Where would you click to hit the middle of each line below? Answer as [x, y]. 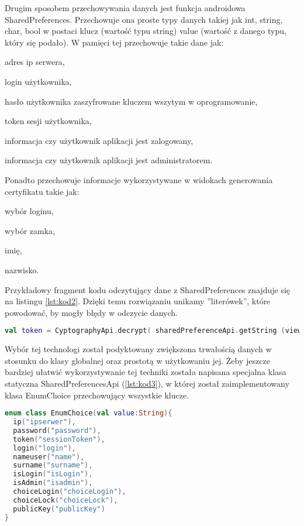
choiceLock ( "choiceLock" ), [65, 500]
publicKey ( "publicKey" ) [59, 509]
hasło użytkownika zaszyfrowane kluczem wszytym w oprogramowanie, [131, 101]
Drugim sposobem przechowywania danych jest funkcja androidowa [125, 8]
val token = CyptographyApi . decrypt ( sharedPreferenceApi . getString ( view [153, 331]
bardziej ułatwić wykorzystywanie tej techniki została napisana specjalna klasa [146, 372]
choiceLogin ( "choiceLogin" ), [70, 491]
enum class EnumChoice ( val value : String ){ [89, 413]
